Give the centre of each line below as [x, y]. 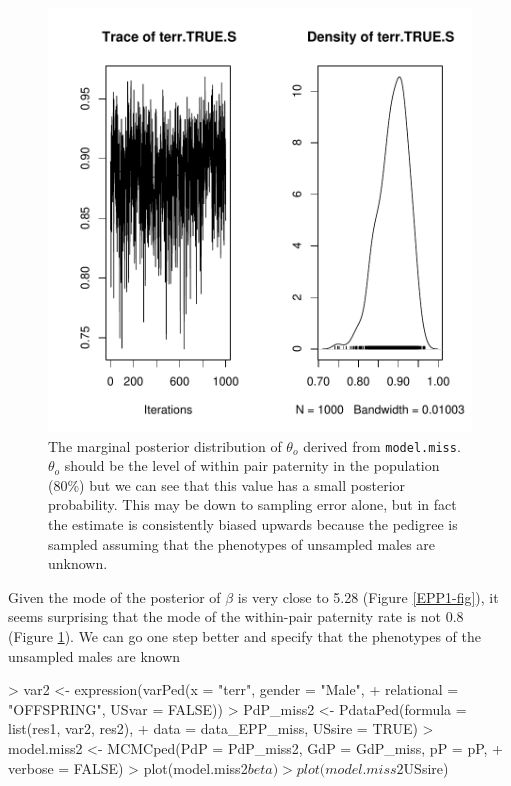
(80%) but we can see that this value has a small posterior [227, 484]
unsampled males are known [94, 655]
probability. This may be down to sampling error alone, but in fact [252, 504]
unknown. [78, 563]
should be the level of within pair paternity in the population [252, 465]
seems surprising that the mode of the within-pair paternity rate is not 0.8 [236, 616]
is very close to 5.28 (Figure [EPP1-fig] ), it [368, 596]
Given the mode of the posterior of [114, 596]
